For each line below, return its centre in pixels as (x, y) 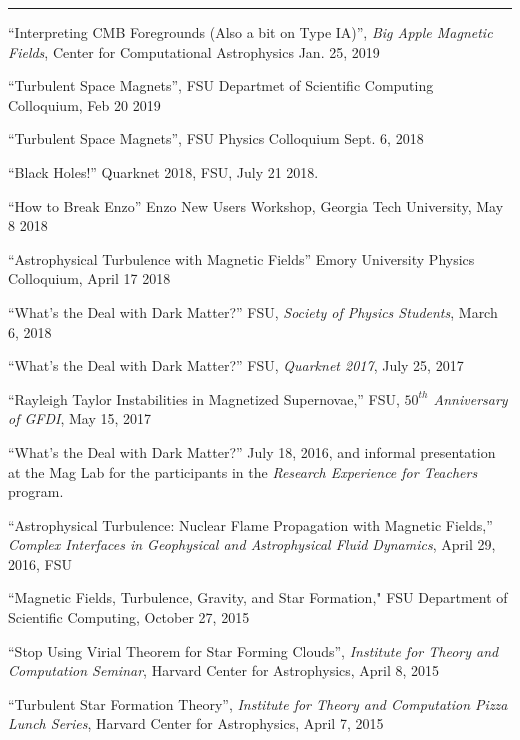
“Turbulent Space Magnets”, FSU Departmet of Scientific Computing (221, 85)
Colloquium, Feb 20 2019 (84, 104)
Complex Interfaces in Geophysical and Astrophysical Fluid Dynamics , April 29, (252, 544)
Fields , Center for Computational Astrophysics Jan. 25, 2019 (194, 51)
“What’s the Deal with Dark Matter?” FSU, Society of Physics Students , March (253, 311)
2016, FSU (40, 563)
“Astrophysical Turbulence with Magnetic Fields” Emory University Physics (241, 258)
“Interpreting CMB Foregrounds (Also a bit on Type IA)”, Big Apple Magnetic (250, 32)
